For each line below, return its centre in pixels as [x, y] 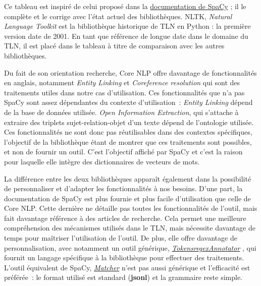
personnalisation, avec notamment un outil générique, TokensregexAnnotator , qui [130, 247]
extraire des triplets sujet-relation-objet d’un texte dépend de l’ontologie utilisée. [129, 122]
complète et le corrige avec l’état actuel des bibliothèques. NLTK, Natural [118, 16]
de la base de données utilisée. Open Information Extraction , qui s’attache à [121, 112]
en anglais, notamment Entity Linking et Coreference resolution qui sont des [122, 82]
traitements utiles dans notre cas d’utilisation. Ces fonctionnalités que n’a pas [124, 92]
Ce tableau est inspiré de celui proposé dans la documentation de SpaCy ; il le [125, 6]
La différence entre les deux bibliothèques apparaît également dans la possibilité [128, 178]
